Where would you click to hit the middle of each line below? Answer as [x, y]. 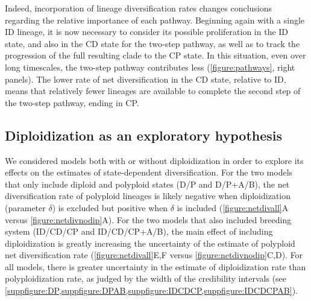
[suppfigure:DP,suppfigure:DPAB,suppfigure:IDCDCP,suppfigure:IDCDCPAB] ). [151, 290]
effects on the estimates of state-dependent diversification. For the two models [149, 172]
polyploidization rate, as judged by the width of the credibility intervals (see [146, 278]
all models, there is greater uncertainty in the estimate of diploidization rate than [155, 266]
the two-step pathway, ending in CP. [72, 102]
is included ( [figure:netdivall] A [233, 207]
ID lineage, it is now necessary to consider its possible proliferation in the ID [147, 32]
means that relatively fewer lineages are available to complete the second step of [153, 91]
